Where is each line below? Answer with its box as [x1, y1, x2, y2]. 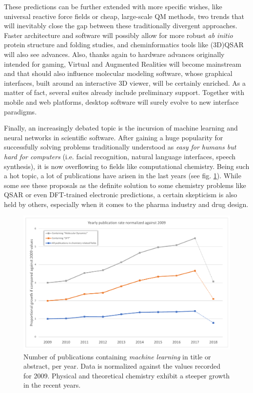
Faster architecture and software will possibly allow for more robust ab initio [4, 30, 233, 40]
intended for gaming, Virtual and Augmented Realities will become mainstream [4, 58, 241, 69]
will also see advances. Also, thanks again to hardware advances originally [4, 49, 225, 59]
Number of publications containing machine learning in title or [23, 351, 211, 361]
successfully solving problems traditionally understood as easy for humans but [4, 142, 236, 152]
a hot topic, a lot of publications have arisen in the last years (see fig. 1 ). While [4, 170, 241, 181]
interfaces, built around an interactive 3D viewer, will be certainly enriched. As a [4, 77, 246, 88]
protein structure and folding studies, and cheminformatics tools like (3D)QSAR [4, 39, 244, 50]
